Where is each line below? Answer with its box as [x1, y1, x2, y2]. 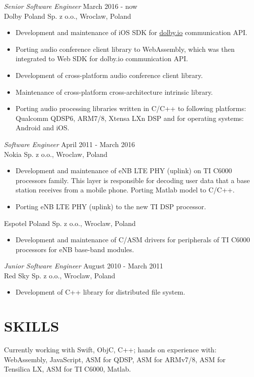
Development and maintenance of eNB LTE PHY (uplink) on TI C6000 [15, 165, 232, 176]
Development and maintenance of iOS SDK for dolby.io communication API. [15, 27, 248, 38]
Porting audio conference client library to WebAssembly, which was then [15, 43, 235, 54]
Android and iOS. [15, 122, 70, 133]
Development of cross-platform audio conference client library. [15, 70, 203, 80]
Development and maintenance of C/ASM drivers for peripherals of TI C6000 [15, 234, 250, 245]
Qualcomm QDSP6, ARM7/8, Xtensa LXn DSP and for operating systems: [15, 113, 244, 123]
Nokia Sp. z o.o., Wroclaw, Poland [4, 149, 108, 159]
